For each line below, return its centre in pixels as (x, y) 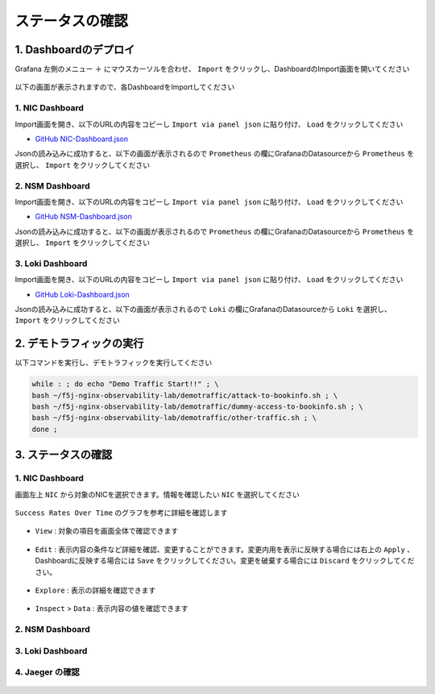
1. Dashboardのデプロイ (75, 50)
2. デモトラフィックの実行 (79, 344)
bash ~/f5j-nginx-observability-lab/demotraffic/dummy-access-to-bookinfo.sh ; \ (198, 407)
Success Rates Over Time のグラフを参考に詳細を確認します (121, 513)
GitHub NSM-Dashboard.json (83, 217)
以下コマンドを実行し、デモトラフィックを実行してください (114, 363)
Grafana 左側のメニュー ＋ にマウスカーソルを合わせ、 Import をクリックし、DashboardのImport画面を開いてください (212, 69)
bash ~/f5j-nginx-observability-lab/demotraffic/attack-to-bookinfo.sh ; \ (185, 395)
